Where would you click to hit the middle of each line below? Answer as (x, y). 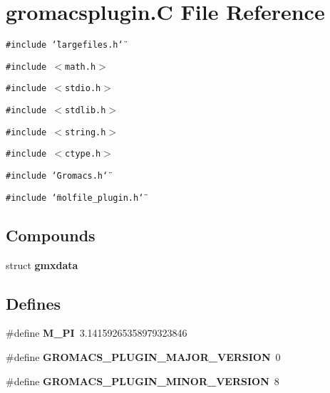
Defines (33, 303)
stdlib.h (86, 111)
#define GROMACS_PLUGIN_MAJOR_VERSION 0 (143, 356)
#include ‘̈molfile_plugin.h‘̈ (75, 198)
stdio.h (83, 89)
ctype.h (83, 154)
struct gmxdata (42, 264)
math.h (81, 67)
